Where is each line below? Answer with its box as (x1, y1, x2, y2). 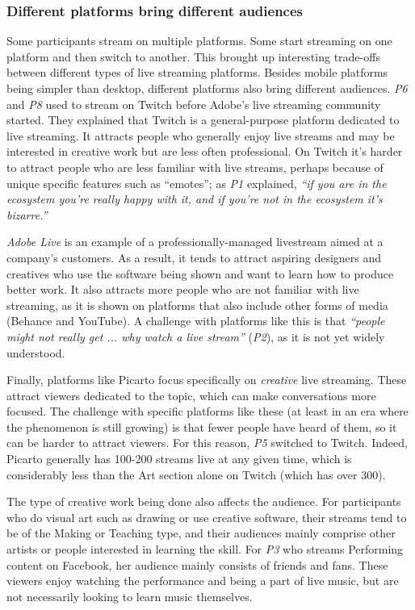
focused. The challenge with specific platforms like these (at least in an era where (6, 403, 409, 420)
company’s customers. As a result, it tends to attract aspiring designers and (6, 249, 382, 265)
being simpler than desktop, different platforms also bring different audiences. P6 (6, 80, 408, 96)
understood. (6, 344, 65, 361)
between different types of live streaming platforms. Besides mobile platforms (6, 64, 388, 81)
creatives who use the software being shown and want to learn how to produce (6, 265, 394, 282)
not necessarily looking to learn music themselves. (6, 587, 253, 604)
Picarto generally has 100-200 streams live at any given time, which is (6, 450, 352, 467)
